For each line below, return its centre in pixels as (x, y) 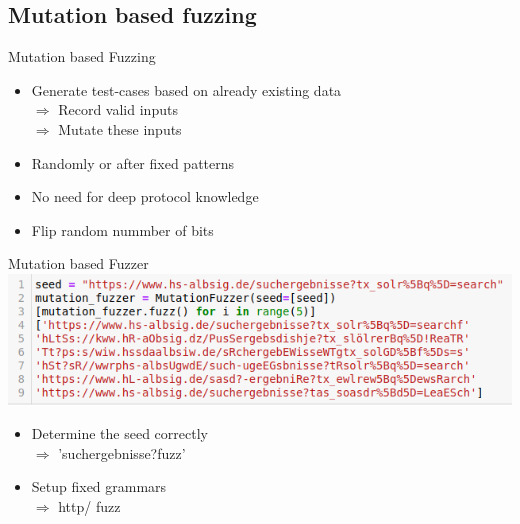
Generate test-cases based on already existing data (186, 89)
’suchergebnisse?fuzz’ (122, 452)
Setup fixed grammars (99, 486)
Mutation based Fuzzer (78, 263)
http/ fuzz (89, 506)
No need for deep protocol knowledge (145, 196)
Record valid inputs (118, 109)
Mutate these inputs (120, 128)
